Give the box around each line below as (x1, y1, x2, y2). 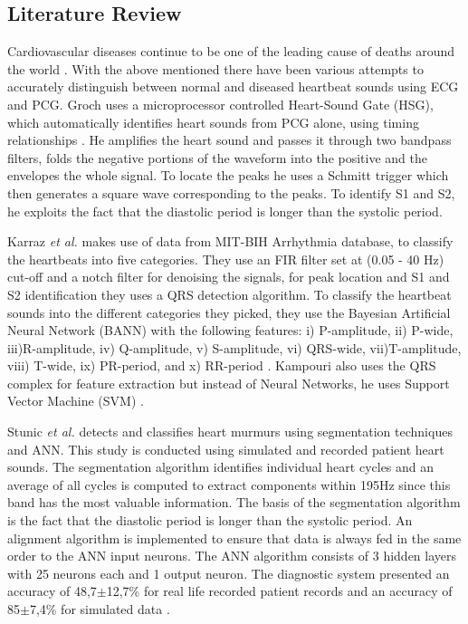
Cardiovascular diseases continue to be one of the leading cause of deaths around (7, 42, 455, 61)
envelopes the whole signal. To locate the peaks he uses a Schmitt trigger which (7, 166, 449, 185)
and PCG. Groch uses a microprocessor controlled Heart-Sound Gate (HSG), (7, 94, 434, 113)
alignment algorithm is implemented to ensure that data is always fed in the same (7, 528, 462, 547)
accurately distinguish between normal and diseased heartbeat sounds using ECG (7, 77, 459, 96)
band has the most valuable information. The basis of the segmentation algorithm (7, 493, 461, 512)
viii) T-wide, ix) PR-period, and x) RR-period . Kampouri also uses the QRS (7, 356, 436, 375)
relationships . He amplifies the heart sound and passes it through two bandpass (7, 130, 452, 149)
